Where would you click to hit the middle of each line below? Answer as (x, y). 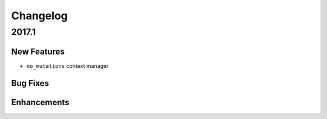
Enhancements (40, 102)
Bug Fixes (30, 83)
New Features (38, 51)
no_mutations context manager (68, 66)
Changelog (39, 16)
